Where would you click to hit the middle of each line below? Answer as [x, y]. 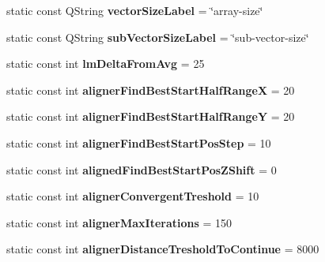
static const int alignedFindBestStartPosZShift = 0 [142, 169]
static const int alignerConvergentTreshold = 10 [133, 196]
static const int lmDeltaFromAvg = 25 [106, 64]
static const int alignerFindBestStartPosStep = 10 [139, 142]
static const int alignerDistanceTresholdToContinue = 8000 [163, 249]
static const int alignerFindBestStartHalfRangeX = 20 [151, 90]
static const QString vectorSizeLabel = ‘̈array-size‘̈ [135, 10]
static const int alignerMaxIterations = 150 [119, 222]
